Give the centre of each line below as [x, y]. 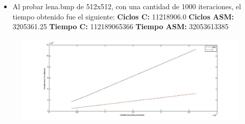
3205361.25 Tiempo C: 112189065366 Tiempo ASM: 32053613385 [120, 26]
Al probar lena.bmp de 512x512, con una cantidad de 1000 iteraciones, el [127, 6]
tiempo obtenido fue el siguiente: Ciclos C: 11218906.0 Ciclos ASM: [123, 16]
